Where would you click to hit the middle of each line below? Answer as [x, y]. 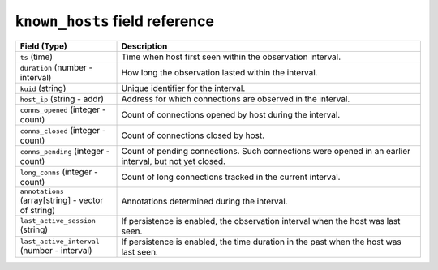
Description [144, 46]
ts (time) [36, 57]
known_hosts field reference [115, 21]
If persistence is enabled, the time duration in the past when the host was [261, 242]
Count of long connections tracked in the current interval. [231, 177]
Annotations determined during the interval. [204, 201]
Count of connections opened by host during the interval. [231, 114]
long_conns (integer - [59, 172]
